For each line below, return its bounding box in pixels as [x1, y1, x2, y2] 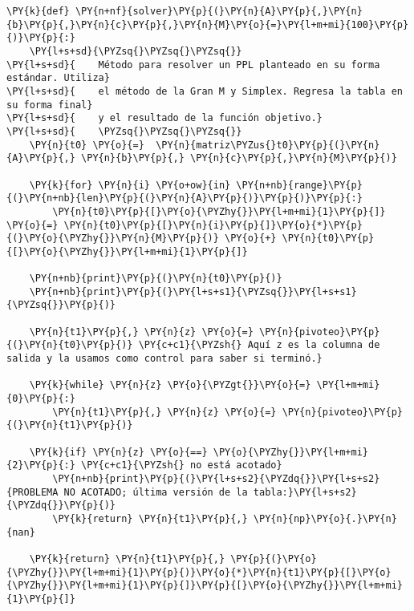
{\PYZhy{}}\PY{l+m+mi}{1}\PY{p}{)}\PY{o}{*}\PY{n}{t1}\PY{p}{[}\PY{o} [6, 566, 392, 578]
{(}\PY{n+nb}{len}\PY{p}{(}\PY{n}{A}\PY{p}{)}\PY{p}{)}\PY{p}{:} [6, 192, 363, 204]
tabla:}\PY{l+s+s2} [253, 486, 357, 498]
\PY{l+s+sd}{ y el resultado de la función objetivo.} [6, 112, 323, 124]
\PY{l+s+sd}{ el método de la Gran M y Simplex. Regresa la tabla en [6, 85, 403, 97]
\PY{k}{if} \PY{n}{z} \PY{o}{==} [29, 446, 208, 458]
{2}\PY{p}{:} [6, 459, 75, 471]
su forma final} [6, 99, 93, 111]
